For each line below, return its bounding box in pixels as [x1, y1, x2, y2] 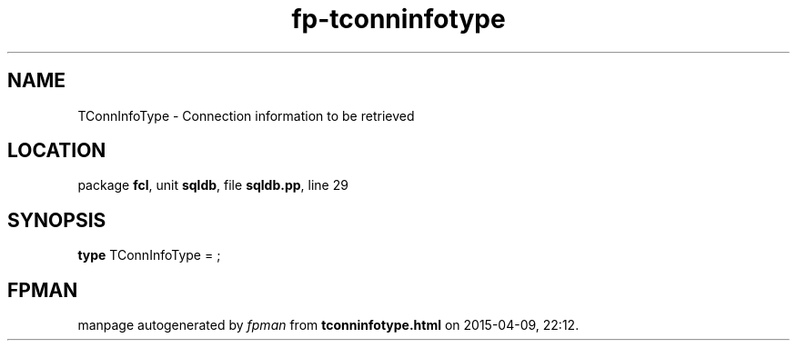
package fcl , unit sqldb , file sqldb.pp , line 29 [77, 177, 348, 194]
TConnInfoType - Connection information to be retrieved [77, 107, 415, 124]
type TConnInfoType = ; [77, 247, 221, 263]
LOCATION [7, 139, 106, 163]
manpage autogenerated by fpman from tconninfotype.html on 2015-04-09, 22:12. [77, 317, 580, 333]
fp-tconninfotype [291, 4, 506, 35]
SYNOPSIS [7, 208, 106, 232]
